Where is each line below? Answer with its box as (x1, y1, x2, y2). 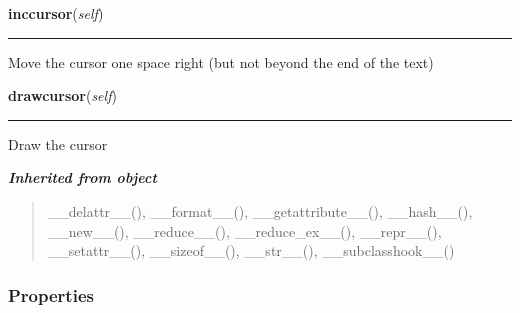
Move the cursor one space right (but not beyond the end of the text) (8, 51, 434, 72)
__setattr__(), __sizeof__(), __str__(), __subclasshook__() (47, 240, 455, 261)
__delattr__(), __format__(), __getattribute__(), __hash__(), (47, 200, 473, 221)
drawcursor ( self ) (8, 85, 117, 106)
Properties (8, 282, 94, 307)
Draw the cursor (8, 133, 108, 154)
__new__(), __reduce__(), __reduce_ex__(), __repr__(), (47, 220, 442, 241)
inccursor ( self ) (8, 3, 104, 23)
